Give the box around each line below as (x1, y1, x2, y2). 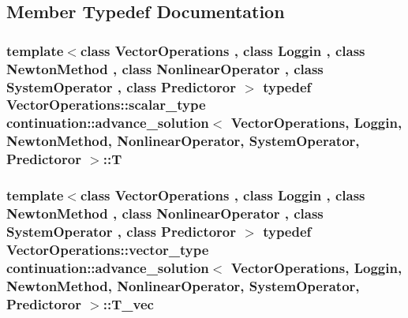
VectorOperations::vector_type (6, 239, 209, 259)
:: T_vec (103, 294, 154, 313)
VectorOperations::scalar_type (6, 95, 206, 114)
